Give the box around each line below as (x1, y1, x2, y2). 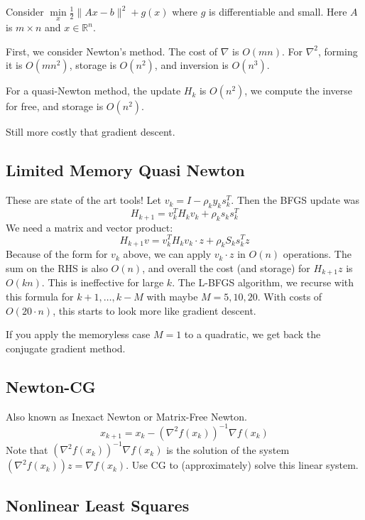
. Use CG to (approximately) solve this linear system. (126, 457, 359, 472)
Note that (6, 442, 48, 457)
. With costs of (257, 288, 322, 303)
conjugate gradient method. (6, 340, 126, 355)
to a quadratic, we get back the (184, 327, 321, 342)
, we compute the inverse (244, 83, 353, 98)
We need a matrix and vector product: (6, 220, 173, 234)
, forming (318, 43, 358, 58)
